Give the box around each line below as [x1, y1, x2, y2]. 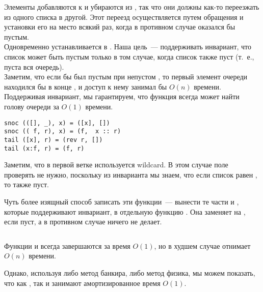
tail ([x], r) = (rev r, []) [4, 136, 103, 143]
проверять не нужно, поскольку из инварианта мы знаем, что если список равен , [4, 169, 257, 180]
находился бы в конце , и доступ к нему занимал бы [4, 81, 167, 92]
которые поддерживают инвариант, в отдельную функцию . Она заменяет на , [4, 206, 246, 217]
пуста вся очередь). [4, 61, 64, 72]
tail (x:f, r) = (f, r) [4, 144, 85, 152]
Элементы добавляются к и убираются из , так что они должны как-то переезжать [4, 2, 259, 12]
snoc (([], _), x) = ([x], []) [4, 119, 110, 127]
